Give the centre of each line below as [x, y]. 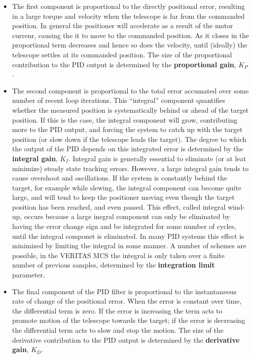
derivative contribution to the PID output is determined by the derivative [126, 339]
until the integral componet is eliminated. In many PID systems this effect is [128, 236]
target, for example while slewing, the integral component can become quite [126, 187]
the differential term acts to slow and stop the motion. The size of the [118, 330]
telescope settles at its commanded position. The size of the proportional [122, 54]
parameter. [28, 275]
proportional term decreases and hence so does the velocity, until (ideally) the [130, 45]
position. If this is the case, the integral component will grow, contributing [125, 119]
